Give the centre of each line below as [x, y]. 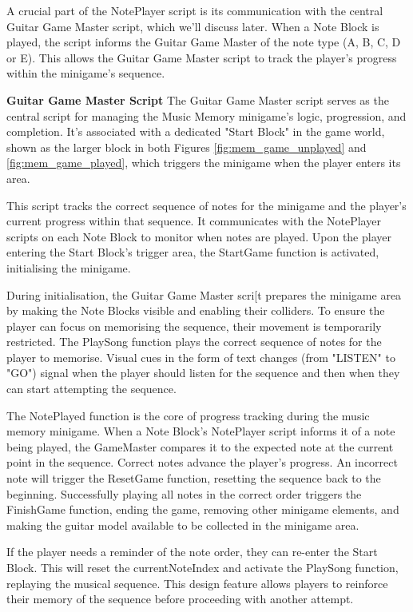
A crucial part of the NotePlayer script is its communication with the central [195, 10]
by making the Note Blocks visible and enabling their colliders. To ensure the [196, 310]
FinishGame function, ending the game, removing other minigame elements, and [203, 509]
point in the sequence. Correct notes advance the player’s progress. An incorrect [202, 462]
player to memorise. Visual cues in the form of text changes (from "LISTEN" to [201, 357]
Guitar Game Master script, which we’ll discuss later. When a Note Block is [193, 26]
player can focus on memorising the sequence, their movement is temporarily [194, 326]
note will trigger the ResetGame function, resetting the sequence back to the [194, 478]
